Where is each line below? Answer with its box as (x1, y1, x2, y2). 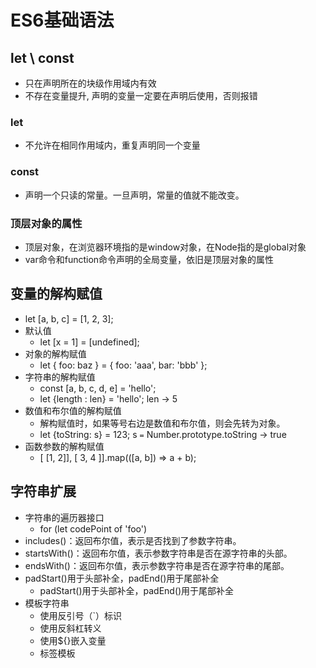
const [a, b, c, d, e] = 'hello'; (39, 382, 157, 394)
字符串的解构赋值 (24, 371, 96, 383)
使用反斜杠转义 (39, 622, 102, 634)
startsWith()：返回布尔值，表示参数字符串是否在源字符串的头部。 (24, 547, 293, 559)
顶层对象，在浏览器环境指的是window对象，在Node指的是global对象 (24, 241, 307, 253)
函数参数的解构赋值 (24, 440, 105, 452)
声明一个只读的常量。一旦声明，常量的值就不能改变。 (24, 189, 245, 201)
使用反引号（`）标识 (39, 609, 123, 621)
